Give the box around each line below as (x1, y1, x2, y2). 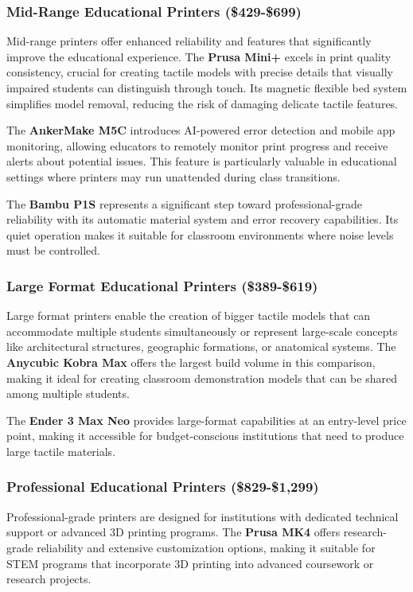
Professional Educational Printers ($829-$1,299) (6, 477, 319, 497)
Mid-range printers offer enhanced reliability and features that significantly (6, 33, 372, 49)
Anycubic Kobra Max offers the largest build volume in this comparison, (6, 353, 376, 370)
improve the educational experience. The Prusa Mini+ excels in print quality (6, 48, 392, 64)
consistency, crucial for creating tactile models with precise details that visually (6, 64, 393, 80)
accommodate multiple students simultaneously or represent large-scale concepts (6, 322, 398, 339)
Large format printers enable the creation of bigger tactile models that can (6, 307, 371, 324)
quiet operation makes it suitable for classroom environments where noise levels (6, 226, 394, 243)
